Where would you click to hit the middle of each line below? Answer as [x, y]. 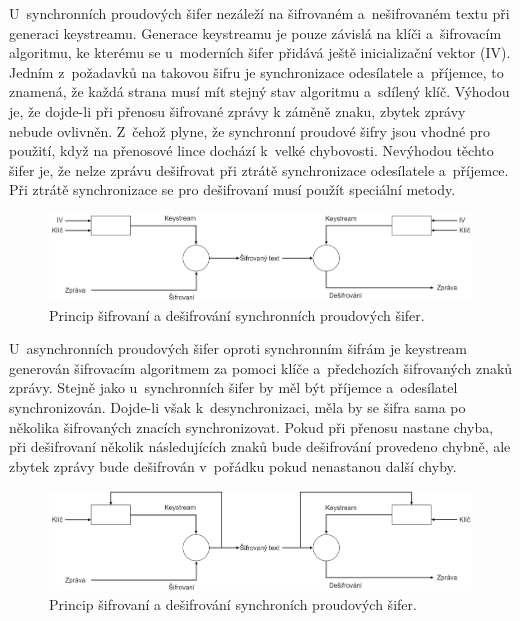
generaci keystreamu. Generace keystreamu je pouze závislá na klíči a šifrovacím [255, 32]
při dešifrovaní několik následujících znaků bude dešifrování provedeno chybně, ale [260, 446]
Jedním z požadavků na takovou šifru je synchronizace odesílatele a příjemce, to [256, 71]
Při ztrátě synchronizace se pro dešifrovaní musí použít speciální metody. [232, 189]
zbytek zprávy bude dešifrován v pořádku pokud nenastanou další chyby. [233, 465]
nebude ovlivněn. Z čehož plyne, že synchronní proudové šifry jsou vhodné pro [250, 130]
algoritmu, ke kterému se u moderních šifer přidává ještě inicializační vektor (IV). [260, 52]
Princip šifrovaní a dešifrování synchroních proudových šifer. [233, 604]
